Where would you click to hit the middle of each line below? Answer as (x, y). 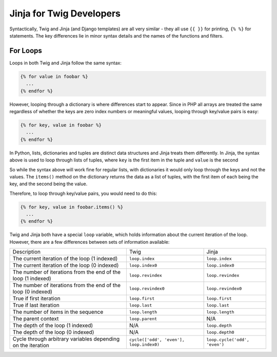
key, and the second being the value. (48, 184)
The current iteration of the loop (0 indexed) (66, 265)
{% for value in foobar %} (54, 76)
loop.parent (143, 319)
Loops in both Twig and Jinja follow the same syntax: (65, 63)
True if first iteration (37, 298)
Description (27, 252)
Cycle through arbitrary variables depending (66, 339)
